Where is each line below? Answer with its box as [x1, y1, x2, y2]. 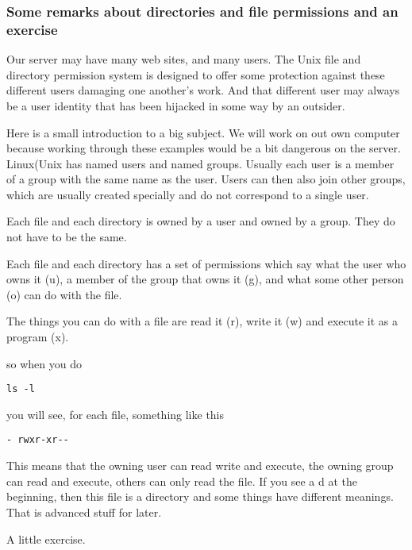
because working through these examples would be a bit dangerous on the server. [6, 140, 401, 156]
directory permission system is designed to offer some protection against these [6, 66, 385, 83]
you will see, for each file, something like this [6, 406, 225, 422]
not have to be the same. [6, 229, 127, 245]
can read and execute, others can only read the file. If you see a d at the [6, 472, 358, 489]
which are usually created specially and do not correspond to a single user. [6, 186, 369, 202]
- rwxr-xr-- [6, 434, 69, 446]
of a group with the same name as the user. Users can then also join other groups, [6, 171, 406, 187]
